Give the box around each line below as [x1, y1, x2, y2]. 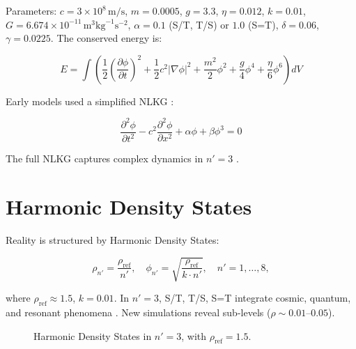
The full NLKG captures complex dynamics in [6, 151, 203, 166]
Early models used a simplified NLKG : [6, 93, 174, 108]
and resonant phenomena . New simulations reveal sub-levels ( [6, 304, 271, 319]
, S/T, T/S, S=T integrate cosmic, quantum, [159, 290, 351, 305]
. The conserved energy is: [50, 31, 162, 45]
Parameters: [6, 3, 57, 17]
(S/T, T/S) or [169, 17, 229, 31]
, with [181, 328, 207, 343]
